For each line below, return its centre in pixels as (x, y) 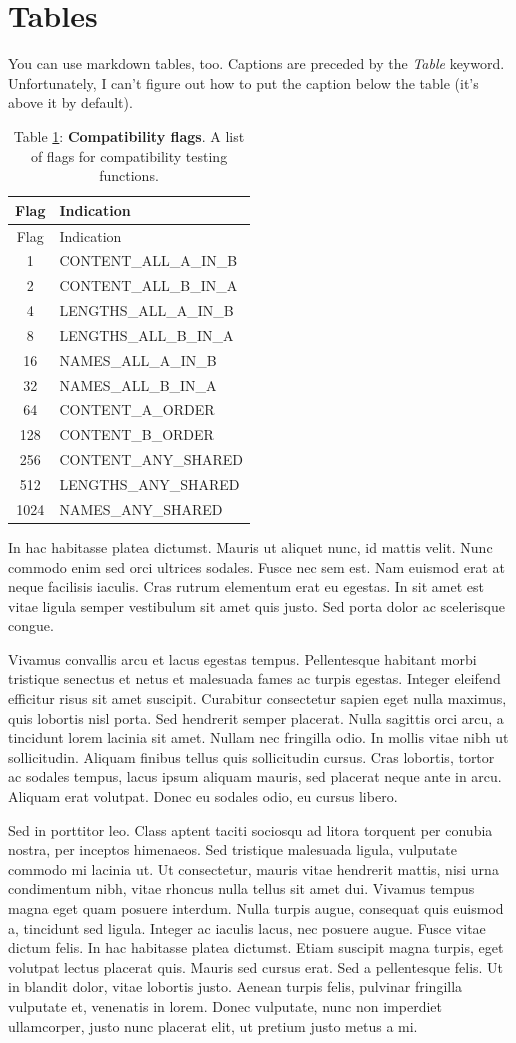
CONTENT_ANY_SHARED (151, 459)
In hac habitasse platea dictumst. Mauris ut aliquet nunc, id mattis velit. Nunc (250, 546)
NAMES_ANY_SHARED (141, 508)
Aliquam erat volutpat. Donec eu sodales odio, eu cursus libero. (203, 796)
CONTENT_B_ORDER (136, 434)
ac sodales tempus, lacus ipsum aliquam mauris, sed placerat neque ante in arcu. (255, 776)
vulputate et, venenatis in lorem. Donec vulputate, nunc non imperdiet (225, 1005)
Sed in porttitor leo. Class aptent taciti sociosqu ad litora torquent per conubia (250, 829)
